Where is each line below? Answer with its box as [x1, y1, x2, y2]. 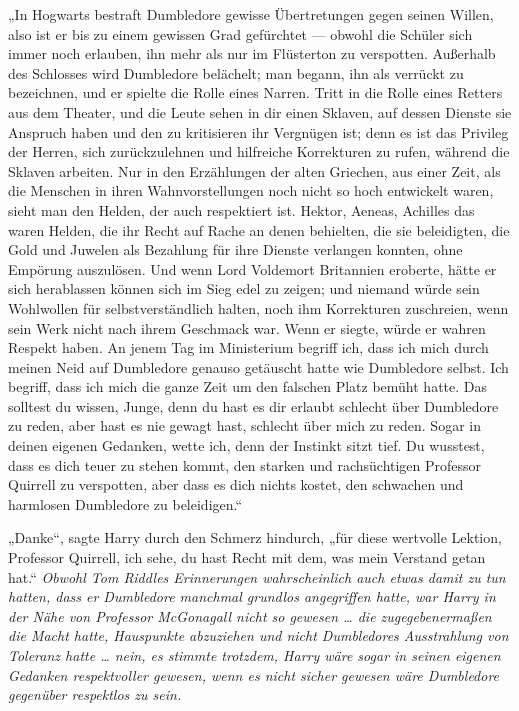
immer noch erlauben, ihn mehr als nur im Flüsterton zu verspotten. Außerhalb [8, 43, 496, 64]
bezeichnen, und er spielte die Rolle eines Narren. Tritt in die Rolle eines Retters [8, 82, 503, 103]
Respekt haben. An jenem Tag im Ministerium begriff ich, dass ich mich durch [8, 337, 489, 358]
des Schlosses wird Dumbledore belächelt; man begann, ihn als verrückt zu [8, 62, 464, 83]
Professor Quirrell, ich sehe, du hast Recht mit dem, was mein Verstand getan [8, 547, 486, 568]
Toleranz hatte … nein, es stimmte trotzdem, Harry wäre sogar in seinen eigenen [8, 645, 501, 665]
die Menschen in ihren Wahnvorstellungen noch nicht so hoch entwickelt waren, [8, 180, 494, 201]
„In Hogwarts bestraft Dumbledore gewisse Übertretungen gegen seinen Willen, [8, 4, 494, 24]
